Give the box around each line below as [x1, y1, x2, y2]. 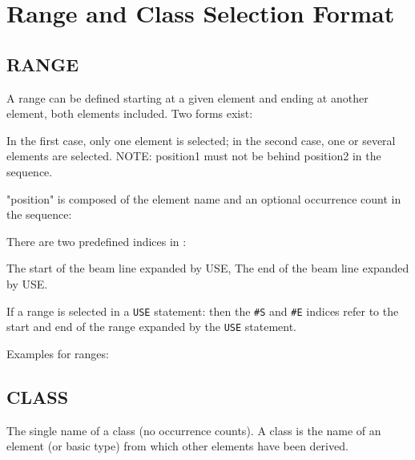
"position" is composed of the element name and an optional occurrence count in [6, 190, 401, 207]
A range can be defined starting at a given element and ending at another [6, 89, 369, 106]
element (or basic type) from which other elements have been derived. [6, 438, 349, 454]
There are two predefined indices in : [6, 232, 187, 249]
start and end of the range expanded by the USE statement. [6, 318, 297, 335]
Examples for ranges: [6, 345, 109, 361]
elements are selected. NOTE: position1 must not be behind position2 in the [6, 147, 381, 164]
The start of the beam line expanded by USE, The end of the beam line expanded [6, 260, 409, 276]
